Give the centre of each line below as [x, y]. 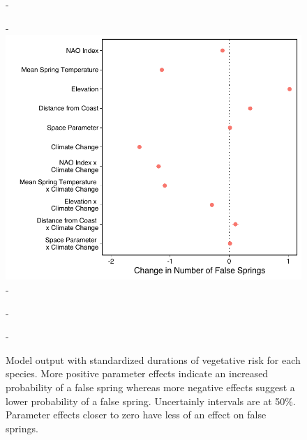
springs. [22, 428]
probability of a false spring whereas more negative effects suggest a [150, 387]
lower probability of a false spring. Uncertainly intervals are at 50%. [151, 401]
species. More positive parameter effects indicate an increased [137, 373]
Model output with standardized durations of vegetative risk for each [153, 359]
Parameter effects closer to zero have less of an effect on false [136, 415]
